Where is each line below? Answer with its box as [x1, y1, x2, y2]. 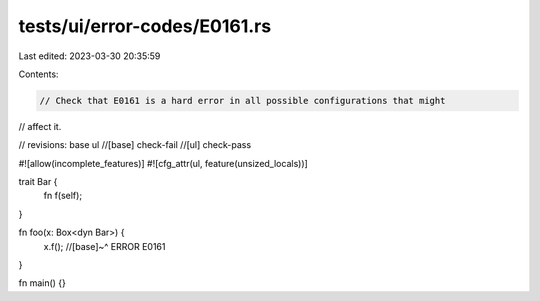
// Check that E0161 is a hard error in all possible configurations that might [39, 95, 446, 106]
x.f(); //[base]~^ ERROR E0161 [43, 240, 166, 252]
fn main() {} [18, 277, 67, 289]
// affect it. [18, 120, 62, 132]
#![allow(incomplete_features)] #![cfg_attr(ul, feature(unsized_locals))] [18, 157, 309, 169]
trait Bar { [18, 176, 58, 188]
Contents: [18, 68, 59, 80]
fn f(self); [43, 190, 83, 202]
